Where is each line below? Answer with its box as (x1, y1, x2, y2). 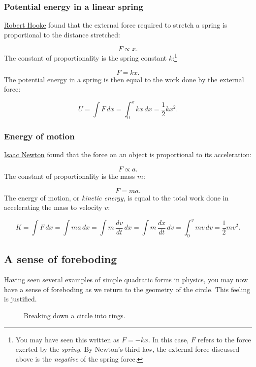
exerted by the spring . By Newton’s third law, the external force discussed (15, 344, 240, 354)
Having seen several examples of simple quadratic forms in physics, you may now (4, 274, 248, 285)
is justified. (4, 294, 37, 304)
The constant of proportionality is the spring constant (4, 53, 167, 63)
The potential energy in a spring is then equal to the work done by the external (4, 74, 244, 84)
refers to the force (197, 334, 251, 344)
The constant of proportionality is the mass (4, 170, 135, 181)
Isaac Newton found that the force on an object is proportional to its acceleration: (4, 149, 252, 160)
